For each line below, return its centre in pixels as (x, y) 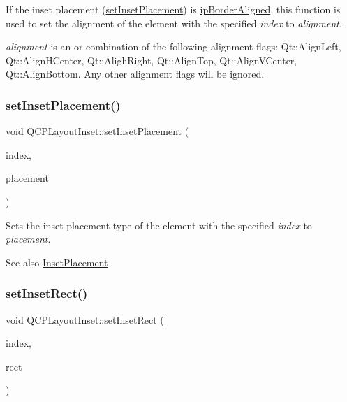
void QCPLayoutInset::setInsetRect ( (85, 319)
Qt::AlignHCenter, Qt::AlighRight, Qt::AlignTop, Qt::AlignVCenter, (152, 60)
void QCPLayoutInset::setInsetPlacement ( (97, 131)
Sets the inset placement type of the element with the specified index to (159, 225)
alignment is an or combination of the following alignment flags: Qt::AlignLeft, (173, 46)
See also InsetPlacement (57, 262)
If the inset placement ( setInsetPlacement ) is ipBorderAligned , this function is (173, 9)
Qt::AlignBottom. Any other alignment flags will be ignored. (135, 74)
